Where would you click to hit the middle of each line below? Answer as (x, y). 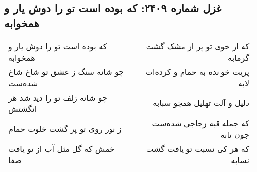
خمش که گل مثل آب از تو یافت (62, 148)
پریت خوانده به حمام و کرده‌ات (197, 71)
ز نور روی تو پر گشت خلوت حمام (65, 129)
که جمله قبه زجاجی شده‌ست (201, 123)
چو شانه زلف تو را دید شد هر (58, 97)
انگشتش (23, 108)
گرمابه (239, 57)
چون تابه (235, 134)
